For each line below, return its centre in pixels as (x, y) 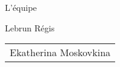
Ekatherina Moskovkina (60, 53)
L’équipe (21, 7)
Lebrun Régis (30, 27)
